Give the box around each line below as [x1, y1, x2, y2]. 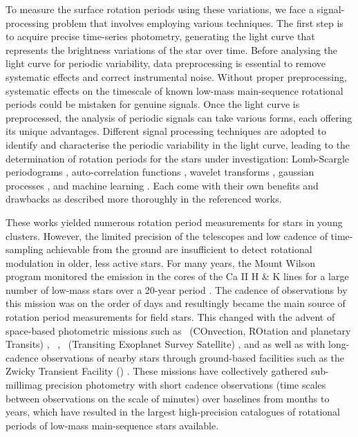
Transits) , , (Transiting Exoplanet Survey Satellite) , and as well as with [6, 337, 326, 351]
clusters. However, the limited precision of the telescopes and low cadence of [6, 228, 328, 243]
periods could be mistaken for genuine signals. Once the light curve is [6, 97, 300, 111]
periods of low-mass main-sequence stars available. [6, 418, 219, 432]
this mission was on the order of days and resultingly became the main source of [6, 296, 346, 310]
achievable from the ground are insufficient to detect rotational [46, 242, 312, 257]
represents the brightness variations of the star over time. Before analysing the [6, 42, 338, 57]
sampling [6, 242, 44, 257]
